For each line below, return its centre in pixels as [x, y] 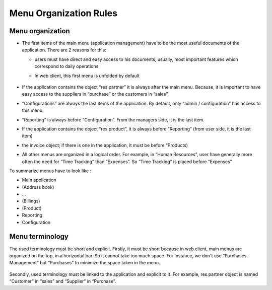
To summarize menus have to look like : [50, 171]
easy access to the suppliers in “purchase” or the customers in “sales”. [95, 94]
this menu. [33, 110]
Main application [39, 180]
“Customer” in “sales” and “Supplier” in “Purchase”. [63, 281]
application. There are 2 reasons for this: [64, 50]
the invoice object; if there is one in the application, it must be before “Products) [105, 145]
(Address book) [38, 187]
